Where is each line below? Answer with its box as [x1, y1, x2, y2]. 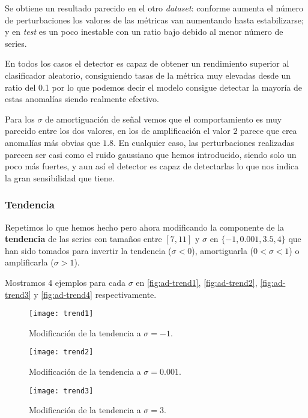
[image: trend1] [29, 309, 94, 318]
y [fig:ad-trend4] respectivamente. [34, 288, 157, 300]
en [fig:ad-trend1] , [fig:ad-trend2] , [136, 276, 258, 288]
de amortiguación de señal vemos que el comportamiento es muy [45, 112, 282, 125]
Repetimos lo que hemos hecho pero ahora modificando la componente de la [5, 220, 285, 233]
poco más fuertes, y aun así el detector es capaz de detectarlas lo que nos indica [5, 160, 299, 172]
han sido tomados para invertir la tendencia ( [5, 244, 172, 256]
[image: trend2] [29, 348, 94, 357]
